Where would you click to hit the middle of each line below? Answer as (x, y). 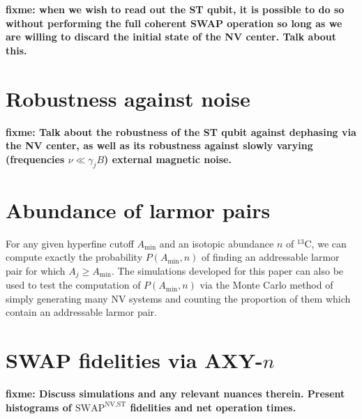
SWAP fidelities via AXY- (134, 360)
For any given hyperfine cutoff (70, 243)
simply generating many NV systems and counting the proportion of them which (178, 298)
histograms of (39, 407)
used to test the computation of (73, 285)
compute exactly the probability (74, 257)
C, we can (325, 243)
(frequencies (35, 159)
